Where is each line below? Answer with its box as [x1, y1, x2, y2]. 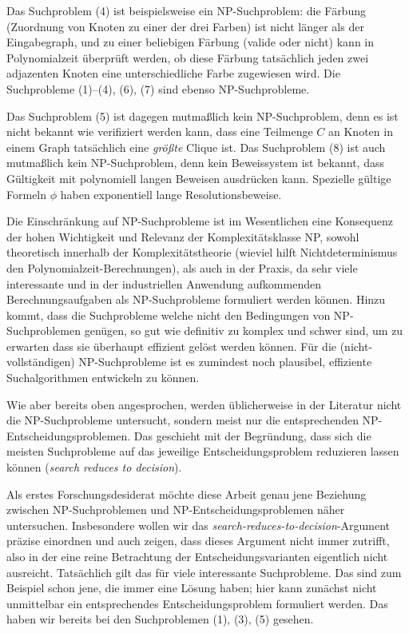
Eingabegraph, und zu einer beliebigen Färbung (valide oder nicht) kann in [6, 34, 375, 50]
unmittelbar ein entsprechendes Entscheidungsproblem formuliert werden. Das [6, 595, 388, 611]
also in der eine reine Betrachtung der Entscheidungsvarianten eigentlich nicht [6, 548, 388, 564]
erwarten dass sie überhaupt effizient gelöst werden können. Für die [6, 337, 336, 354]
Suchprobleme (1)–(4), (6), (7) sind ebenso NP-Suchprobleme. [6, 80, 310, 97]
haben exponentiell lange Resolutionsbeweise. [60, 185, 282, 202]
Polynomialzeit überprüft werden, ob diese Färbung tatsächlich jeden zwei [6, 49, 369, 66]
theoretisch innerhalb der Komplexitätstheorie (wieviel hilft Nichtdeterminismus [6, 244, 398, 261]
